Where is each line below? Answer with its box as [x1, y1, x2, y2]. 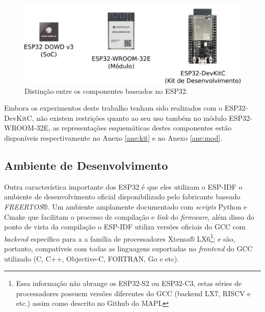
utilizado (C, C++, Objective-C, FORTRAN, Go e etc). [4, 253, 179, 264]
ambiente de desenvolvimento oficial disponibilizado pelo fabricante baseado [4, 191, 241, 202]
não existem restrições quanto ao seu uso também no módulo [36, 112, 227, 123]
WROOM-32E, [4, 122, 51, 133]
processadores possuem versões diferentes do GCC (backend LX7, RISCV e [16, 288, 251, 298]
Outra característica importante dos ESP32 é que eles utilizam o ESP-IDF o [4, 181, 243, 192]
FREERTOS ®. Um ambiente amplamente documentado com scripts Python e [4, 201, 247, 212]
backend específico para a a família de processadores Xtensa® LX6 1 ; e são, [4, 231, 235, 244]
